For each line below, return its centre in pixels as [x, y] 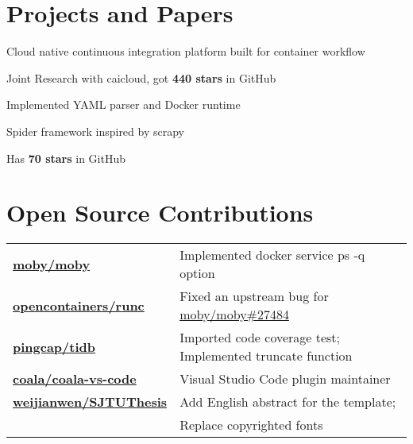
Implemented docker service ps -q [272, 255]
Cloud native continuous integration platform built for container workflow [186, 51]
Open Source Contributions [160, 212]
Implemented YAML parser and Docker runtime [124, 104]
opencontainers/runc [79, 305]
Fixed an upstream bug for [254, 296]
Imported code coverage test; [260, 338]
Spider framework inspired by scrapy [95, 131]
